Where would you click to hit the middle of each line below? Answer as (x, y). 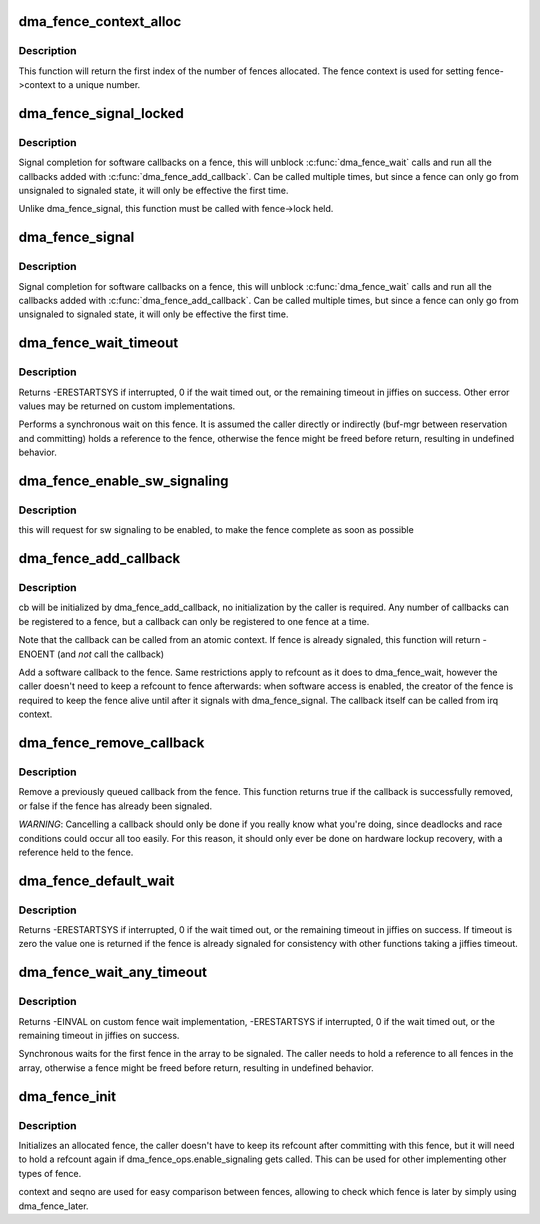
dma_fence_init (67, 1096)
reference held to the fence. (76, 852)
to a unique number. (99, 85)
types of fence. (50, 1173)
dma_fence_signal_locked (101, 113)
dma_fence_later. (53, 1206)
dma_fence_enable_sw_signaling (123, 480)
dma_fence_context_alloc (100, 21)
